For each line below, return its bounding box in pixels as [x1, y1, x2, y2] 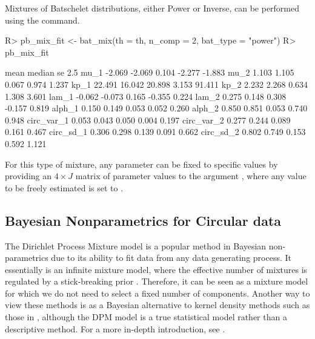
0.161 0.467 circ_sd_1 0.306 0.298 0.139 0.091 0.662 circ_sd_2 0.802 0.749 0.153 [5, 125, 306, 138]
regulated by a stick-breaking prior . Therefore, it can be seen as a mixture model [5, 275, 308, 288]
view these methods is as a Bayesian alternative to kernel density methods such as [5, 298, 310, 311]
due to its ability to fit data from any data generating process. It [51, 251, 292, 264]
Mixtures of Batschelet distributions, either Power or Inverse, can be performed [5, 2, 300, 14]
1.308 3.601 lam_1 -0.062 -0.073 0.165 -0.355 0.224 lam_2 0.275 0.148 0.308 [5, 90, 287, 102]
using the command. [5, 13, 80, 26]
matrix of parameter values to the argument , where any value [75, 169, 307, 182]
